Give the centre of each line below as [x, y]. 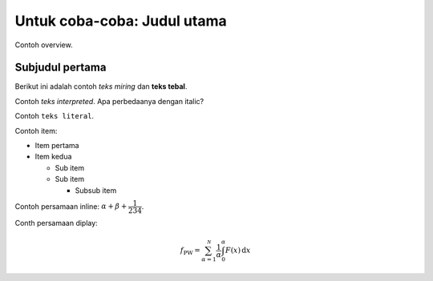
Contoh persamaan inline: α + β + [71, 206]
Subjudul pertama [61, 68]
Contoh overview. [44, 45]
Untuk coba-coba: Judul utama [121, 21]
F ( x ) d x [238, 251]
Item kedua [53, 157]
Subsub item [96, 190]
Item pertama [57, 146]
